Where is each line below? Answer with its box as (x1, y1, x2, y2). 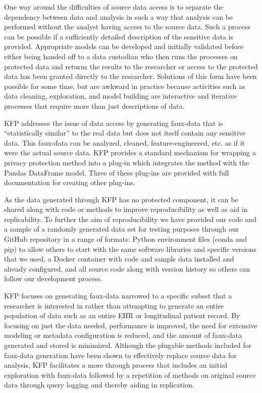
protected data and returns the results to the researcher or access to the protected (4, 61, 258, 71)
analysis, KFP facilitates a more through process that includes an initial (4, 360, 227, 370)
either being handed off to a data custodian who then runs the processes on (4, 51, 238, 61)
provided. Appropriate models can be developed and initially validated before (4, 41, 243, 52)
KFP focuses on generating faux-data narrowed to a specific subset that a (4, 290, 232, 301)
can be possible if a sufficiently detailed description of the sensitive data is (4, 31, 234, 41)
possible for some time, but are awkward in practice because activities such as (4, 80, 245, 91)
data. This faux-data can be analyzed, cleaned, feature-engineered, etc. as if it (4, 137, 245, 148)
